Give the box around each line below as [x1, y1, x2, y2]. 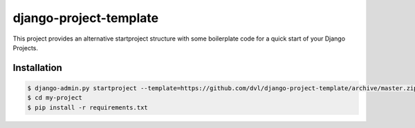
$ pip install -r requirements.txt [27, 103, 148, 111]
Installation [12, 62, 62, 74]
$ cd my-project [27, 94, 83, 102]
